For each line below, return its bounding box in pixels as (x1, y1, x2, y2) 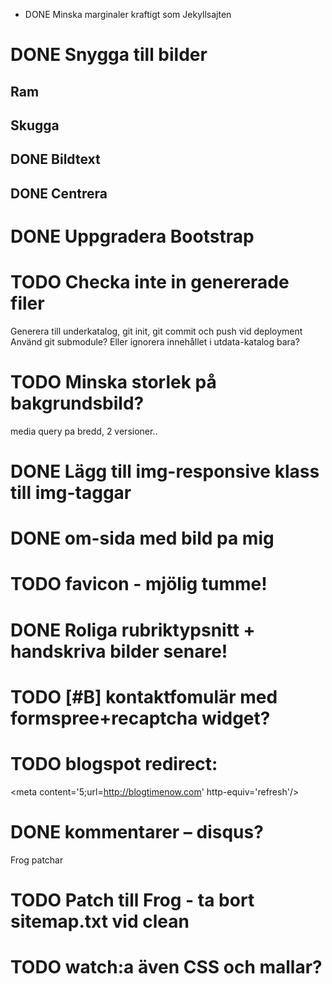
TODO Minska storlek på (10, 371, 217, 394)
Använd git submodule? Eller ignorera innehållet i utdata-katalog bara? (10, 335, 300, 348)
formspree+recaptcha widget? (10, 707, 271, 729)
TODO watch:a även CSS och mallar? (10, 956, 323, 978)
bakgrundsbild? (10, 392, 145, 415)
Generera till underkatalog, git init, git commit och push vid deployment (10, 325, 303, 337)
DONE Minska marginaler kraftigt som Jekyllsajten (24, 9, 232, 20)
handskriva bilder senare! (10, 640, 228, 663)
